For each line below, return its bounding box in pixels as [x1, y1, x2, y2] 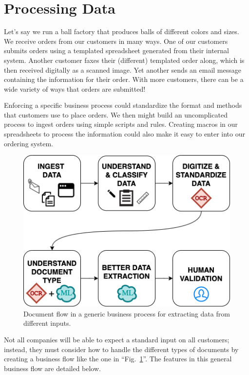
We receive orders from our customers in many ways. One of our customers [4, 36, 228, 46]
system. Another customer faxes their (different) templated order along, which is [4, 55, 245, 65]
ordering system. [4, 138, 53, 148]
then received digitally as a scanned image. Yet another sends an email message [4, 64, 241, 75]
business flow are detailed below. [4, 363, 101, 373]
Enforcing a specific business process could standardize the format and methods [4, 100, 242, 110]
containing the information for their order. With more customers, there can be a [4, 74, 244, 84]
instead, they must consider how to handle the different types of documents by [4, 344, 239, 354]
